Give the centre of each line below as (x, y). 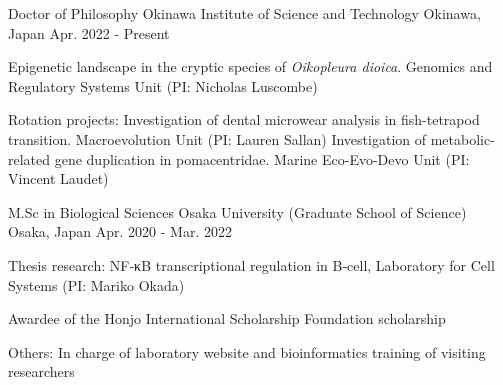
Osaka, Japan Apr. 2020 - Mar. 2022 (120, 231)
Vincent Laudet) (58, 178)
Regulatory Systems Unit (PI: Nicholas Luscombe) (163, 85)
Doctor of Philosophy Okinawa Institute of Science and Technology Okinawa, (244, 13)
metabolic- (462, 138)
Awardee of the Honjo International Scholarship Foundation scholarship (227, 318)
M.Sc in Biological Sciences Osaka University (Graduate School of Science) (237, 211)
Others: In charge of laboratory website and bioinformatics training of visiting (247, 351)
